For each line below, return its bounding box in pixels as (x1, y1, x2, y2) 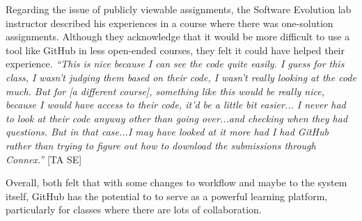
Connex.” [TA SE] (6, 152, 82, 166)
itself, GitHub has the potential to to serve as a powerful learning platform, (6, 188, 328, 203)
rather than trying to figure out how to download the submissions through (6, 138, 316, 152)
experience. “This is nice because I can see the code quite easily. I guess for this (6, 56, 345, 71)
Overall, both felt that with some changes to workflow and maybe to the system (6, 175, 347, 190)
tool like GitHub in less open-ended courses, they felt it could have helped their (6, 42, 345, 57)
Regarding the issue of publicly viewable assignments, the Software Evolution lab (6, 2, 352, 16)
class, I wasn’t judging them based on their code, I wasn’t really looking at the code (6, 69, 356, 84)
